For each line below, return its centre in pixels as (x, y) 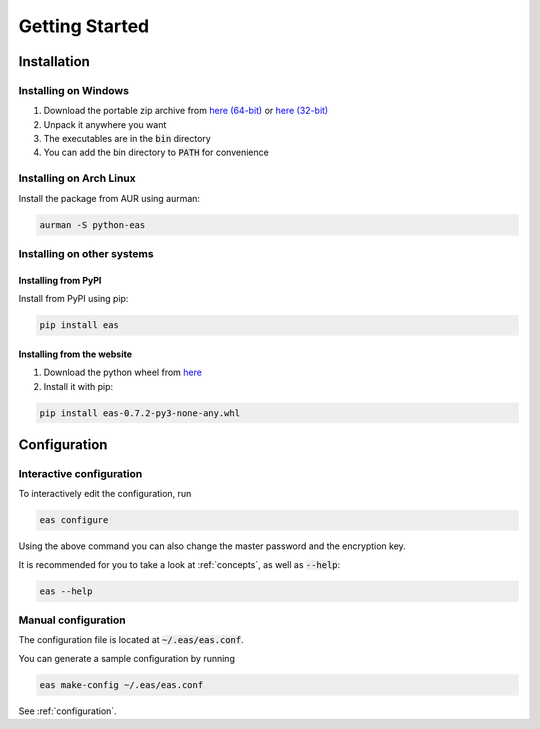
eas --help (66, 591)
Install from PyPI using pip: (73, 299)
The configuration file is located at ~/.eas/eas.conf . (131, 640)
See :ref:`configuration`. (67, 711)
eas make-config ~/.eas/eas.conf (121, 684)
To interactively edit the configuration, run (105, 494)
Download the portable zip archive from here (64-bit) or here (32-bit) (186, 111)
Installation (54, 61)
